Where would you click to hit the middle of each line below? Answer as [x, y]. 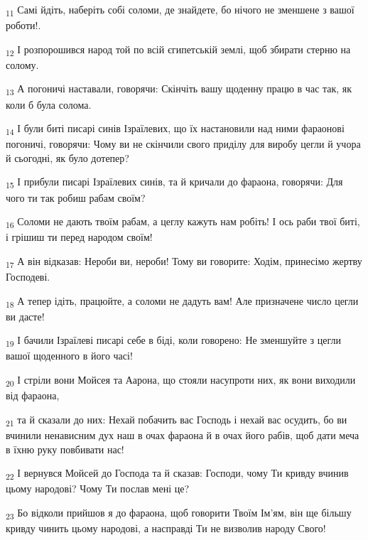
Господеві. [28, 277]
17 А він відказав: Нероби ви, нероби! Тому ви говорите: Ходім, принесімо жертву [184, 261]
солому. [22, 64]
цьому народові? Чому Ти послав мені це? [97, 488]
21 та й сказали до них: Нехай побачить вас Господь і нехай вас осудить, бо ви [177, 420]
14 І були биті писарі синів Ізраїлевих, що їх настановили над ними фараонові [175, 129]
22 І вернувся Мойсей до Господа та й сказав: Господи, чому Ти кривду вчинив [177, 474]
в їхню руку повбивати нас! [65, 449]
